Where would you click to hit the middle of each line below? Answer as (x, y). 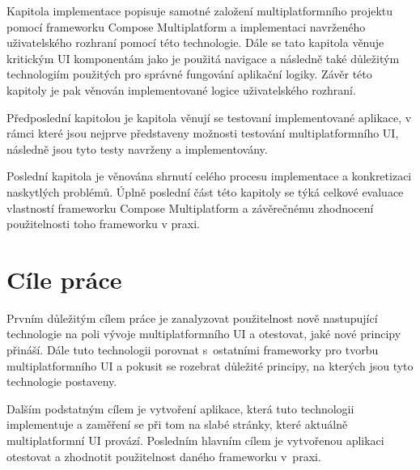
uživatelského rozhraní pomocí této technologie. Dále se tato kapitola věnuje (195, 42)
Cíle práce (64, 279)
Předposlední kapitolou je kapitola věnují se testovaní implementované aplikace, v (209, 117)
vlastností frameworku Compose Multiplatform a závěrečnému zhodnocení (190, 207)
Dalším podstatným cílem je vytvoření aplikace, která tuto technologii (180, 408)
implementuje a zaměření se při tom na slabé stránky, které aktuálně (177, 424)
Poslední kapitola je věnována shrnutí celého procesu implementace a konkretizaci (209, 176)
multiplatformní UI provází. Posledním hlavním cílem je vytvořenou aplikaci (195, 440)
